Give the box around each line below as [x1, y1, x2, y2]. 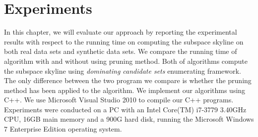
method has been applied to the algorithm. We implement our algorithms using [4, 85, 246, 95]
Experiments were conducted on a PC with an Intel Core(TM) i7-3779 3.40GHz [4, 104, 247, 114]
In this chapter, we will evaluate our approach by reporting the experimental [4, 27, 237, 37]
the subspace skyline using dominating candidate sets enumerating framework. [4, 65, 241, 76]
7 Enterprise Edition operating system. [4, 124, 122, 134]
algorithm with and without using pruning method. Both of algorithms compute [4, 55, 248, 66]
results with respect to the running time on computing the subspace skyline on [4, 36, 244, 46]
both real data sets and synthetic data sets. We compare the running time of [4, 46, 237, 56]
